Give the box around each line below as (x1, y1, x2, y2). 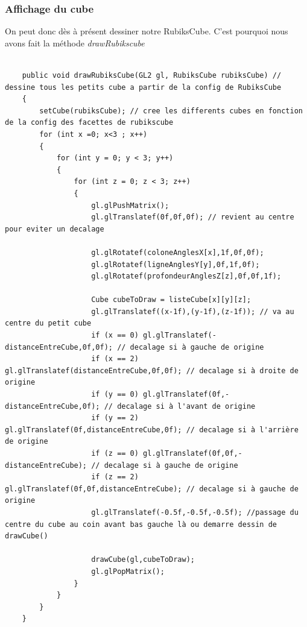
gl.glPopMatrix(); (91, 567, 165, 576)
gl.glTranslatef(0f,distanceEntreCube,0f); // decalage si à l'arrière (5, 425, 299, 434)
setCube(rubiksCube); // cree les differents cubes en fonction (39, 106, 303, 115)
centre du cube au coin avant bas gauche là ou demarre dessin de (5, 520, 277, 529)
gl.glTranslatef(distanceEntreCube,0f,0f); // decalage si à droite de (5, 366, 299, 375)
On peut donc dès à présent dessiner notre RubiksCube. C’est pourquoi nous (5, 25, 288, 37)
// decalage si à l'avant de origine (104, 402, 256, 411)
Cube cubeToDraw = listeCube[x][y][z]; (91, 295, 252, 304)
